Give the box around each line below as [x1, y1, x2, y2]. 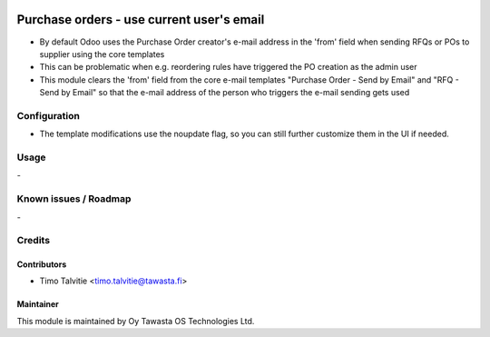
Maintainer [16, 299, 59, 310]
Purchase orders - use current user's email [16, 12, 265, 27]
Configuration [16, 109, 81, 122]
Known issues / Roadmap [16, 193, 132, 205]
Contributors [16, 259, 67, 270]
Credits [16, 234, 50, 247]
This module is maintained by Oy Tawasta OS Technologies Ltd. [16, 315, 255, 326]
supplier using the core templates [39, 48, 165, 59]
